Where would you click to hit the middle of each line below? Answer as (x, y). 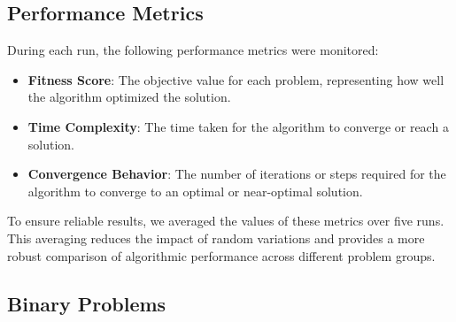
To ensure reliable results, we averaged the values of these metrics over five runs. (226, 221)
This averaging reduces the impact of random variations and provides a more (216, 238)
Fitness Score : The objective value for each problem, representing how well (236, 79)
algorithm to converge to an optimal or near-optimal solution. (195, 191)
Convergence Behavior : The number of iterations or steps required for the (237, 174)
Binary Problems (87, 303)
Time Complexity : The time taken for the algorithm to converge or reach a (238, 126)
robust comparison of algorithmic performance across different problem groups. (221, 255)
